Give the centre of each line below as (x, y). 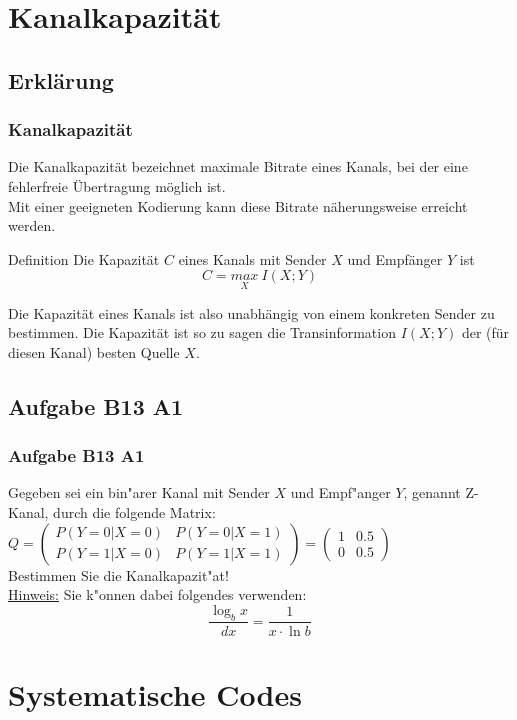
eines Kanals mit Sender (252, 258)
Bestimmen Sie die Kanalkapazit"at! (118, 574)
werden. (32, 225)
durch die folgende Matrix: (134, 511)
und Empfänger (395, 258)
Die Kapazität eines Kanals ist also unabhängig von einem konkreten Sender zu (251, 312)
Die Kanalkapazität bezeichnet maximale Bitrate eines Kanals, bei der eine (238, 166)
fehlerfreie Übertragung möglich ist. (117, 185)
